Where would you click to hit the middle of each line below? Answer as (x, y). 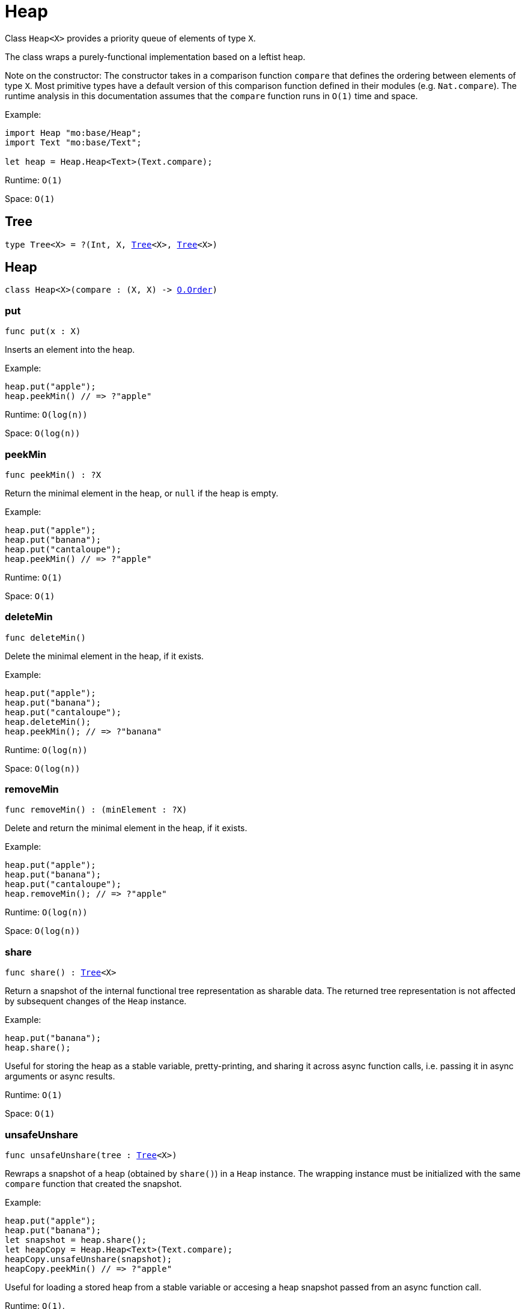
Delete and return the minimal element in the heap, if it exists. (126, 828)
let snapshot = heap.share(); (76, 1240)
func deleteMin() (45, 637)
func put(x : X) (43, 331)
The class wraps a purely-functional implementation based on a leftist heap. (155, 56)
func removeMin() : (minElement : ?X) (96, 810)
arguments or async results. (60, 1076)
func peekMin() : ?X (53, 474)
